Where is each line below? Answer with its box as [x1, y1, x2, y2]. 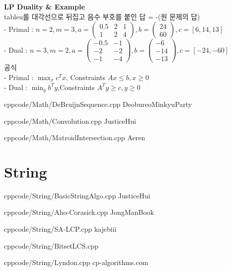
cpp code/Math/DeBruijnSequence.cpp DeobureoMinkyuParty [4, 98, 192, 109]
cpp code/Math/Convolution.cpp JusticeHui [4, 115, 136, 126]
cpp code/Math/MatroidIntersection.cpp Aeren [4, 132, 146, 143]
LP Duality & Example [4, 1, 85, 11]
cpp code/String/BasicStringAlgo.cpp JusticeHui [4, 190, 151, 200]
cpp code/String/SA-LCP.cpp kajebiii [4, 224, 117, 234]
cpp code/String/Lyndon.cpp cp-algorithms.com [4, 257, 149, 268]
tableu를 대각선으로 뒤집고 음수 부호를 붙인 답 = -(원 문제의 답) [4, 11, 200, 21]
